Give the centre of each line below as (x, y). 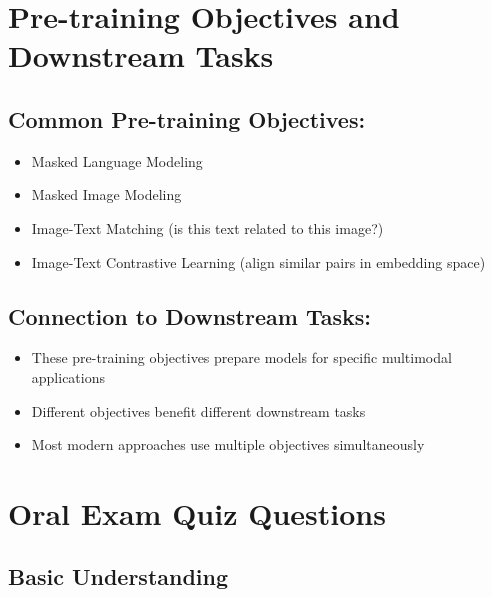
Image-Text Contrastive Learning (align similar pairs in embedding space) (258, 261)
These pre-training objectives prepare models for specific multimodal (241, 357)
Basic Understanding (118, 576)
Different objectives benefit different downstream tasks (198, 410)
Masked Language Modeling (117, 160)
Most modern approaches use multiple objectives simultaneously (228, 444)
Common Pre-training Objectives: (187, 118)
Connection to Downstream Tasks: (189, 315)
